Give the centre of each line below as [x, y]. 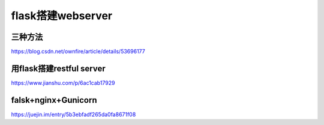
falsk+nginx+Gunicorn [54, 100]
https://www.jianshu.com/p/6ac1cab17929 [63, 83]
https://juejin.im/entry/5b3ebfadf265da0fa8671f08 [73, 114]
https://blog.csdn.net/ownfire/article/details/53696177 [78, 52]
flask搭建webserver [62, 16]
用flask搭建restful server [58, 68]
